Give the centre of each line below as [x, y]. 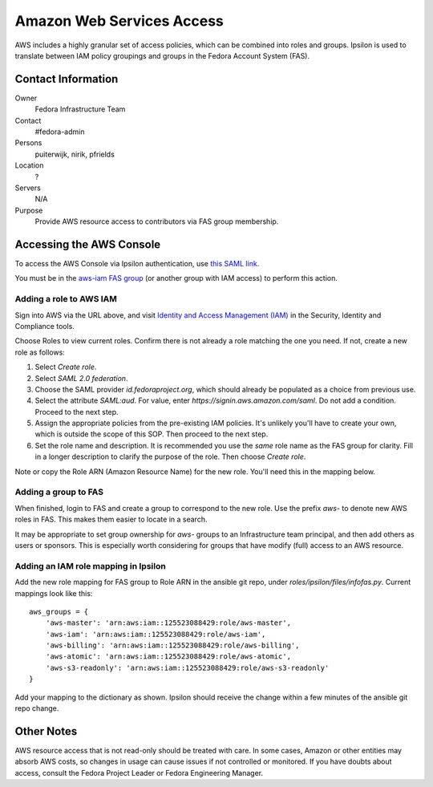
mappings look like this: [54, 593]
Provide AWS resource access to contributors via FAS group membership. [157, 221]
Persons [28, 143]
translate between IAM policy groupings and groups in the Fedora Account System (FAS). [162, 55]
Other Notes [46, 731]
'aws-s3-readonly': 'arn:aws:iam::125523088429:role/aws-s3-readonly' [187, 667]
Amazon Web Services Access [119, 21]
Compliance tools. [45, 326]
